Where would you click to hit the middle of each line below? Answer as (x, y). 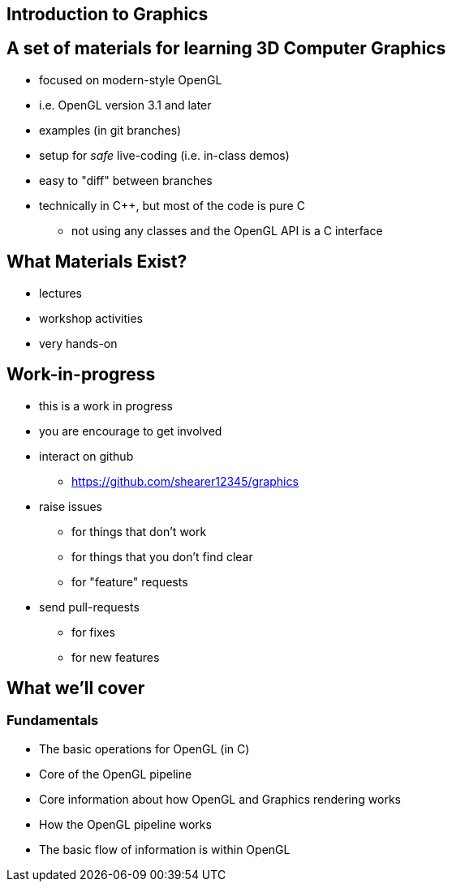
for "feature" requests (130, 581)
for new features (116, 657)
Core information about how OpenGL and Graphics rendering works (220, 799)
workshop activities (91, 318)
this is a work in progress (106, 405)
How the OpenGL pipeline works (125, 824)
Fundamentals (53, 721)
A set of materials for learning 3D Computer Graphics (226, 49)
